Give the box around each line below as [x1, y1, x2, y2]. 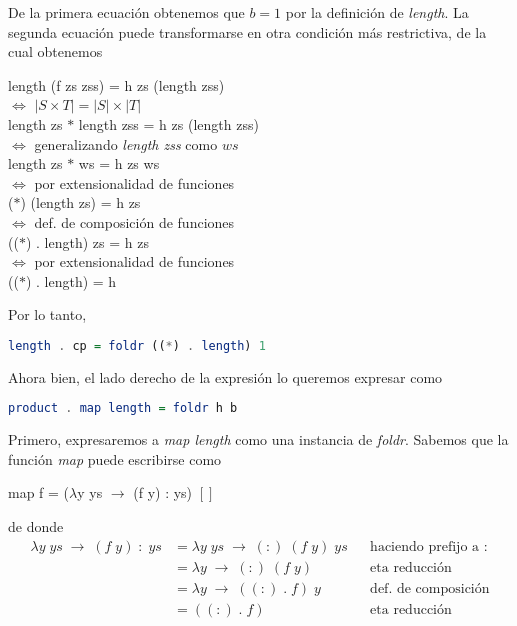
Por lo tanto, [8, 304, 87, 325]
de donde [8, 516, 64, 537]
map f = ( [8, 482, 70, 503]
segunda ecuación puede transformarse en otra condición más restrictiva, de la [8, 21, 487, 42]
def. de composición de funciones [34, 211, 235, 232]
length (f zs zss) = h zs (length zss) [8, 74, 225, 95]
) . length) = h [25, 270, 117, 291]
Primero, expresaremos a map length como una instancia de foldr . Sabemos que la [8, 429, 509, 450]
